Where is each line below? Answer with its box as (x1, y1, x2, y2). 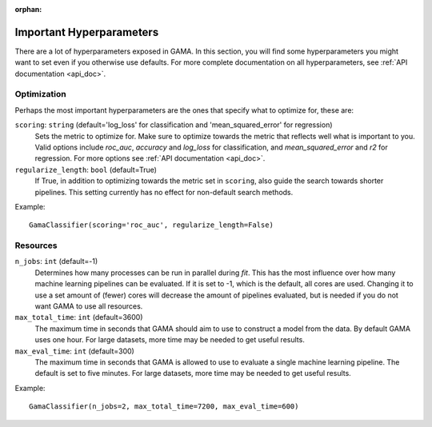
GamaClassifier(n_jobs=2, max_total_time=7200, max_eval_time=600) (29, 402, 299, 411)
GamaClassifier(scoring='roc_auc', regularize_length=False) (29, 221, 274, 229)
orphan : (14, 5, 42, 14)
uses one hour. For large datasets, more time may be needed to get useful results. (34, 335, 306, 345)
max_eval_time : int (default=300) (14, 346, 135, 356)
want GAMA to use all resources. (34, 301, 143, 311)
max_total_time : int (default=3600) (14, 313, 143, 322)
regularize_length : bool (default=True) (14, 165, 158, 174)
